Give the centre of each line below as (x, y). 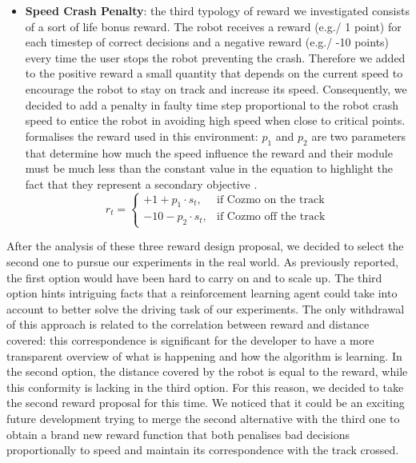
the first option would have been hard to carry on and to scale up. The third (194, 277)
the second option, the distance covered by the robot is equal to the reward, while (207, 371)
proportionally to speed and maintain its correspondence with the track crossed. (203, 450)
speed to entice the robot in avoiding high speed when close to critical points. (215, 120)
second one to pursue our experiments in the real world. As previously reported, (202, 262)
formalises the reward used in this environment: (142, 136)
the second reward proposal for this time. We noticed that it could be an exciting (206, 403)
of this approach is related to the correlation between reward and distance (188, 324)
